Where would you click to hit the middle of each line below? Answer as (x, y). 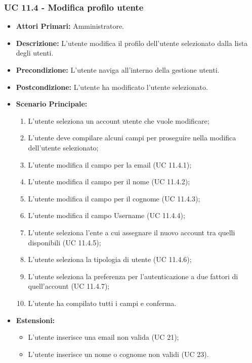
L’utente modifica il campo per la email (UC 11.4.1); (110, 164)
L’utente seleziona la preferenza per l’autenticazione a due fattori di (133, 276)
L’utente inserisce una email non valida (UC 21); (103, 337)
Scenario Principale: (52, 104)
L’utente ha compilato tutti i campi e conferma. (102, 303)
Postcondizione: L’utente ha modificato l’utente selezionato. (112, 87)
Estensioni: (35, 320)
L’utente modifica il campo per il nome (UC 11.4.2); (109, 181)
